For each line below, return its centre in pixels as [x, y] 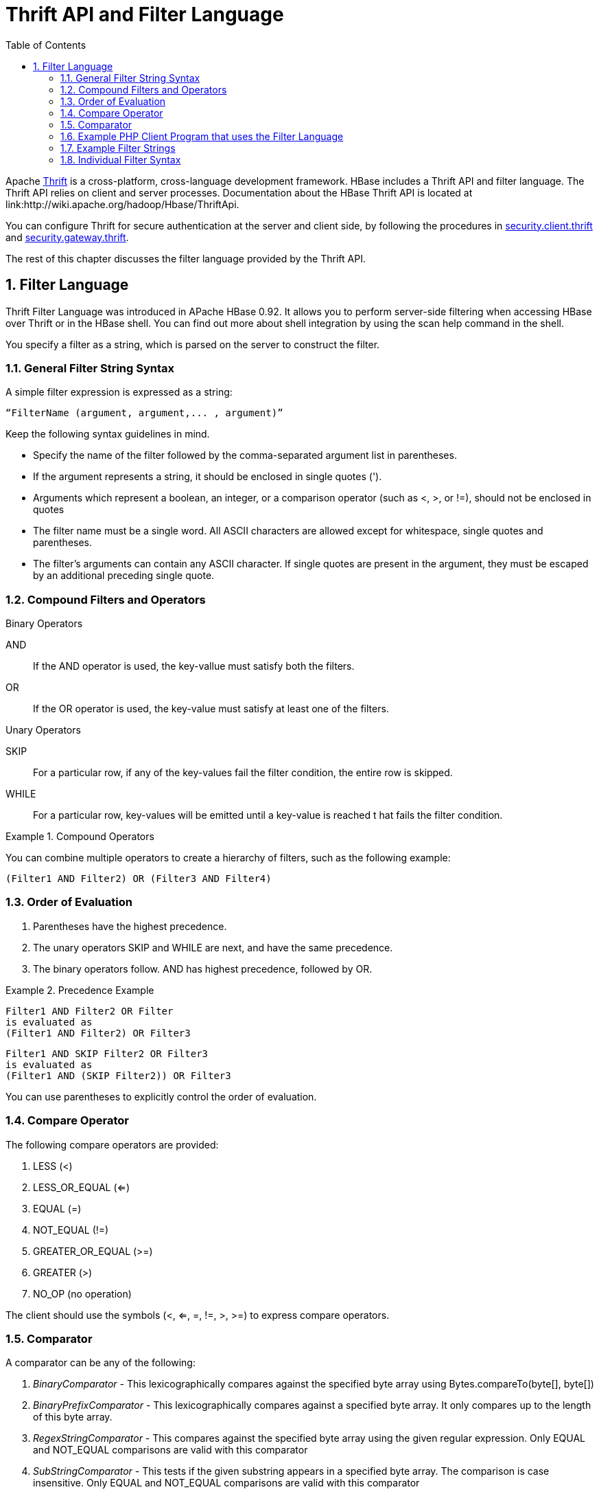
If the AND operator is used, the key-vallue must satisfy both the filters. [194, 666]
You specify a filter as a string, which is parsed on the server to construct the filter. [193, 344]
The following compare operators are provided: [112, 1144]
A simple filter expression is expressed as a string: [119, 392]
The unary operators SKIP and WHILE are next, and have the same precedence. [213, 947]
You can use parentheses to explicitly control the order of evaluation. [161, 1096]
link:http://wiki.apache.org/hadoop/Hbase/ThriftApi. [122, 204]
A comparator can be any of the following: [101, 1363]
